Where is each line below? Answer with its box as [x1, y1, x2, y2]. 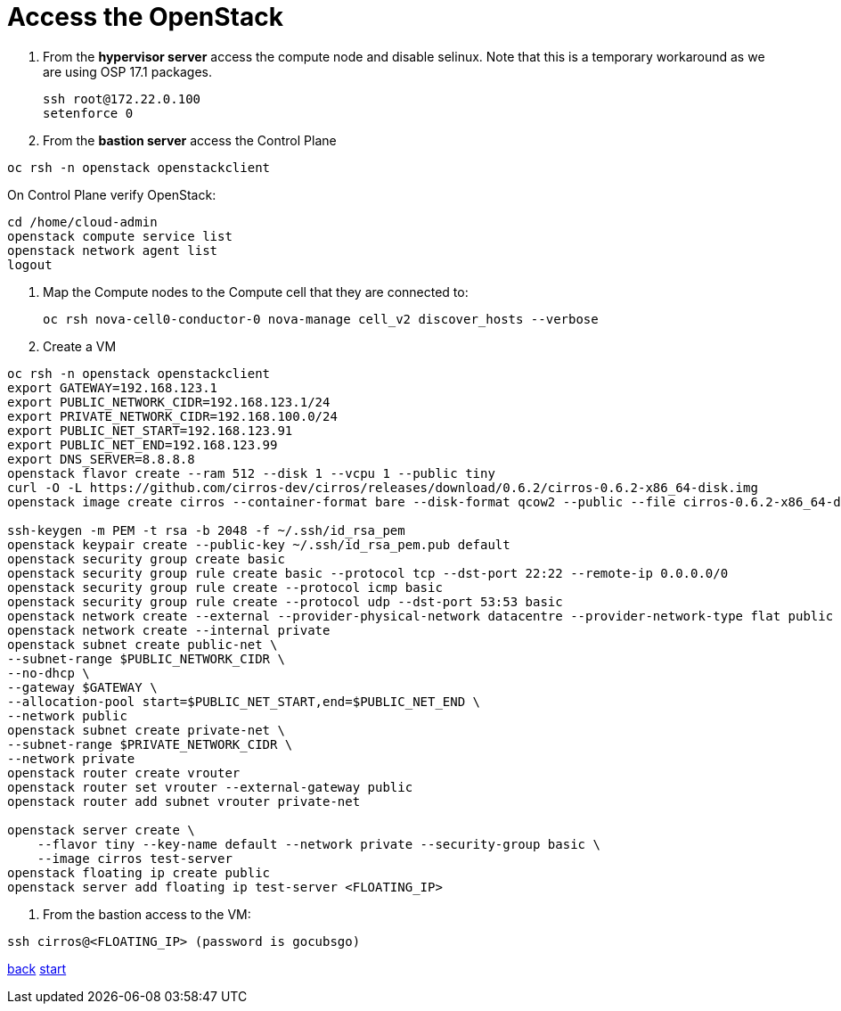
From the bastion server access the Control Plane [43, 132, 337, 148]
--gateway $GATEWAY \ [7, 679, 158, 695]
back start [7, 960, 67, 976]
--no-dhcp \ [7, 665, 90, 680]
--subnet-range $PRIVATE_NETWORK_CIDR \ [7, 736, 293, 752]
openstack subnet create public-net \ [7, 637, 278, 652]
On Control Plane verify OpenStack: [7, 186, 216, 202]
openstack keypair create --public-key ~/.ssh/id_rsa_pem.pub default [7, 537, 510, 552]
